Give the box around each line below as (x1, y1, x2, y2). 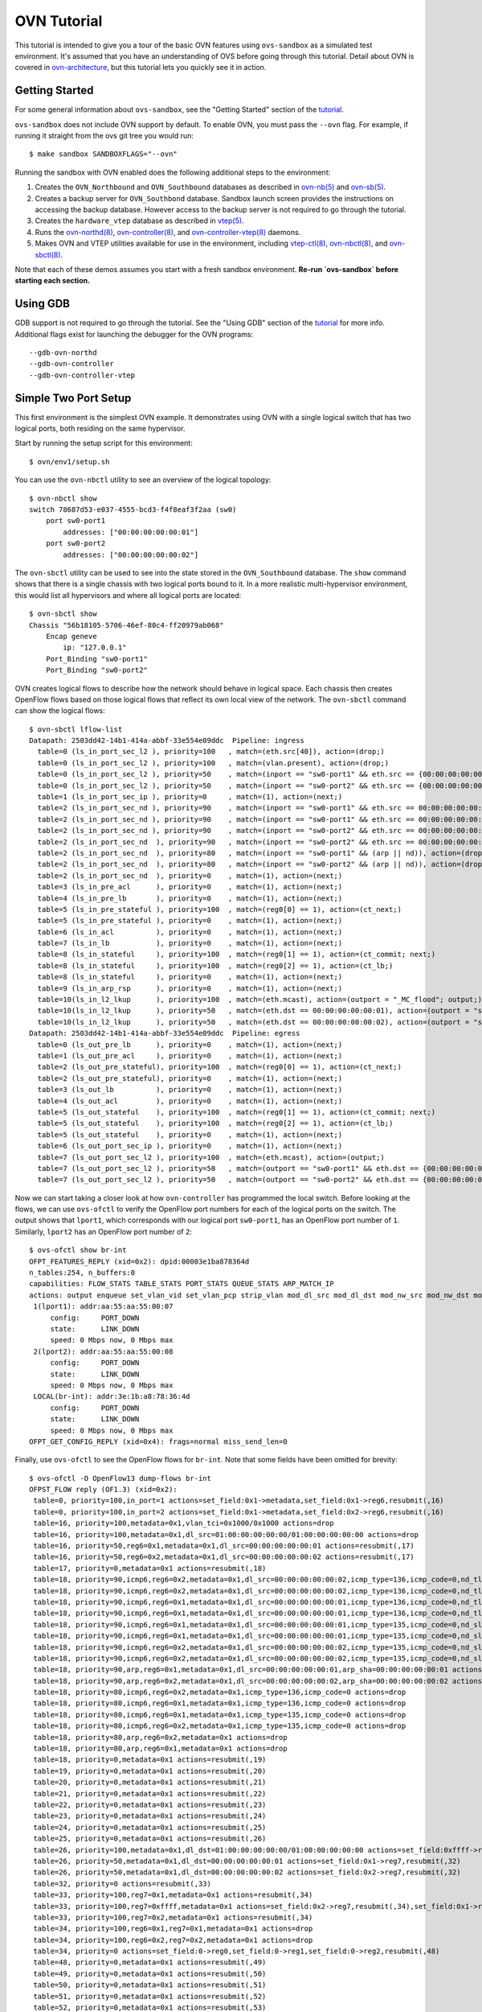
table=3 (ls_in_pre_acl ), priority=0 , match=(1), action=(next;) (37, 882, 343, 892)
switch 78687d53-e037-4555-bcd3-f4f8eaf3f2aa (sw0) (29, 505, 237, 514)
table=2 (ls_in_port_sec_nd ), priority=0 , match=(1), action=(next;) (37, 871, 343, 880)
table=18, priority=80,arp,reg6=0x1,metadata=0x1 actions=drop (33, 1744, 288, 1754)
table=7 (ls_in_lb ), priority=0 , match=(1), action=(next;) (37, 938, 343, 948)
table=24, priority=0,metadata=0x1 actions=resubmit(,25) (33, 1823, 267, 1832)
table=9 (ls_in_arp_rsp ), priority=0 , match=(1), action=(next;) (37, 983, 343, 993)
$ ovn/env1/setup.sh (29, 457, 110, 466)
